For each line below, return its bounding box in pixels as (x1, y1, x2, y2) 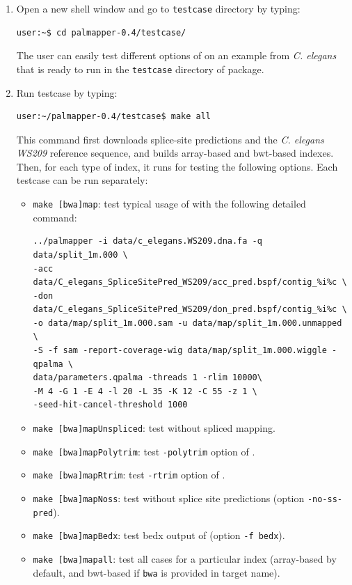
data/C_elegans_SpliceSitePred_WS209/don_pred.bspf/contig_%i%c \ (33, 304, 347, 315)
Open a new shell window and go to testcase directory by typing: (16, 1, 301, 15)
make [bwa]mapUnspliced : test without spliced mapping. (33, 421, 275, 435)
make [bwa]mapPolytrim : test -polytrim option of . (33, 444, 255, 458)
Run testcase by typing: (16, 85, 118, 100)
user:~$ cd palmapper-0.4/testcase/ (16, 27, 186, 38)
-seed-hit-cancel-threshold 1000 (33, 400, 188, 410)
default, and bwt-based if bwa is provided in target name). (33, 565, 280, 579)
